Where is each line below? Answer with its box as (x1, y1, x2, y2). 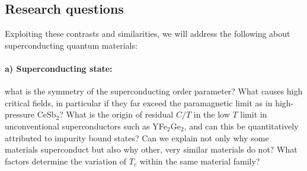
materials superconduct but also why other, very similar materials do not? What (5, 143, 298, 156)
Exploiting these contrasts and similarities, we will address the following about (5, 27, 290, 40)
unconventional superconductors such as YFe (5, 119, 167, 132)
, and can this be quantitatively (184, 119, 299, 132)
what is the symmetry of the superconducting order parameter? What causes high (5, 85, 303, 97)
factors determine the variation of (5, 154, 127, 167)
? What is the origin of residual (59, 108, 174, 121)
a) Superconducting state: (5, 62, 113, 74)
